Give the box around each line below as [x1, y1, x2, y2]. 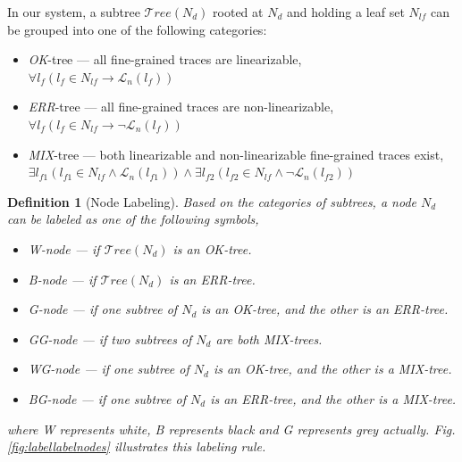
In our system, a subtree [7, 3, 140, 21]
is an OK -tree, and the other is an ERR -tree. [201, 300, 449, 318]
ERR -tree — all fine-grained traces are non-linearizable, [28, 97, 334, 116]
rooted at [213, 3, 264, 21]
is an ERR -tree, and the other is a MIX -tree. [210, 389, 457, 408]
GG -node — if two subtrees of [28, 329, 192, 348]
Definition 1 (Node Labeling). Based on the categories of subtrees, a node [7, 192, 417, 210]
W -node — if [28, 239, 100, 258]
